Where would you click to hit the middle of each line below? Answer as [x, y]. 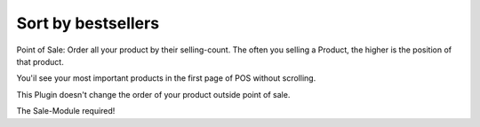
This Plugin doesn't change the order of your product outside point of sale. [153, 94]
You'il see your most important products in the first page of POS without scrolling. [166, 78]
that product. [40, 61]
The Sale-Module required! [66, 111]
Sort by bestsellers [88, 23]
